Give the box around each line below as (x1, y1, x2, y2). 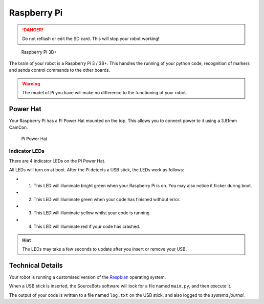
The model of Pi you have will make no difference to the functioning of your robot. (22, 89, 187, 95)
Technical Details (9, 261, 63, 269)
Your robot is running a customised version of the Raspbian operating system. (9, 274, 166, 280)
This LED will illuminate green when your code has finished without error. (33, 196, 181, 202)
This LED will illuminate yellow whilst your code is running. (33, 210, 151, 216)
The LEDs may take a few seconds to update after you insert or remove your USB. (22, 246, 187, 252)
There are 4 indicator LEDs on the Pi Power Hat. (9, 158, 106, 163)
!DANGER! (22, 27, 44, 33)
